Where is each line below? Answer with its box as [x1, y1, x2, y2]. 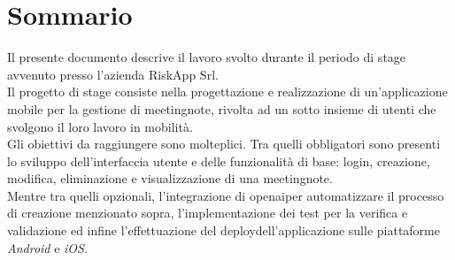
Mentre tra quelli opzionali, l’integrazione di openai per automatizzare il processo [7, 186, 444, 204]
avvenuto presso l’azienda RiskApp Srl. [7, 65, 219, 83]
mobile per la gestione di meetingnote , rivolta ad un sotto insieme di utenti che [7, 99, 436, 118]
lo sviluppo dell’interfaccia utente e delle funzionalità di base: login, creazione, [7, 151, 430, 170]
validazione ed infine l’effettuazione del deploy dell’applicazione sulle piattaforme [7, 221, 440, 240]
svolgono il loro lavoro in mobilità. [7, 117, 193, 135]
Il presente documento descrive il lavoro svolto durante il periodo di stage [7, 48, 406, 66]
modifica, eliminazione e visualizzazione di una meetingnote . [7, 169, 333, 187]
